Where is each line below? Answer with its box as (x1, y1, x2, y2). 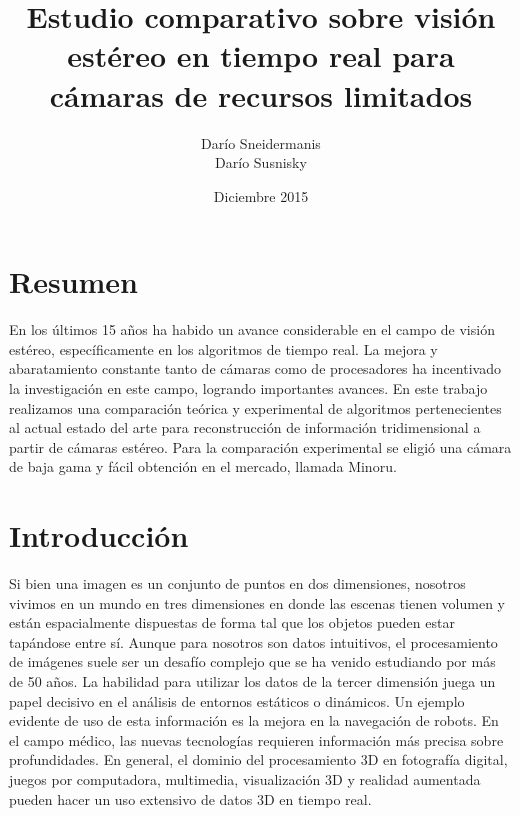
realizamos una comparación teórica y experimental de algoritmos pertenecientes (9, 397, 502, 418)
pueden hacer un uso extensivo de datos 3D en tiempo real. (9, 788, 372, 809)
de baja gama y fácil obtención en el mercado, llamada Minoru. (9, 456, 397, 477)
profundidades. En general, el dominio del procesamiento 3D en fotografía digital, (9, 749, 508, 770)
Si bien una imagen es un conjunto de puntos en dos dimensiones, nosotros (9, 573, 466, 594)
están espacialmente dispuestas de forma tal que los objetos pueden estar (9, 612, 455, 633)
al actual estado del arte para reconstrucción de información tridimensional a (9, 417, 481, 438)
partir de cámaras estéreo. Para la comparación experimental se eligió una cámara (9, 436, 512, 457)
